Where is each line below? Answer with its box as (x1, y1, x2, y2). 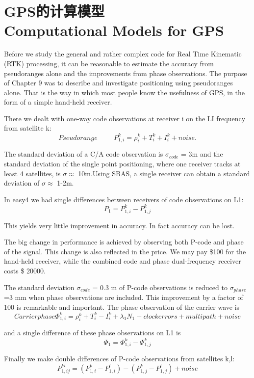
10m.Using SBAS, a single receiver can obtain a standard (78, 168, 250, 178)
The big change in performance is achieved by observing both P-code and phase (4, 237, 244, 247)
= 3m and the (181, 149, 223, 159)
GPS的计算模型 (4, 1, 105, 21)
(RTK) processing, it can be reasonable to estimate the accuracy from (4, 58, 214, 68)
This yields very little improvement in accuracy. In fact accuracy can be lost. (4, 220, 235, 230)
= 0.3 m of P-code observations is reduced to (92, 282, 228, 292)
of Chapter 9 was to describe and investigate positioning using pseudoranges (4, 78, 233, 88)
